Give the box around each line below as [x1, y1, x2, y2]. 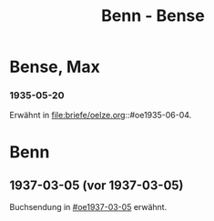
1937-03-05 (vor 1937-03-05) [9, 178, 184, 194]
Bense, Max [9, 56, 100, 77]
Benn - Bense [101, 5, 205, 26]
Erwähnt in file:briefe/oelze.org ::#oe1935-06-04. [9, 110, 192, 121]
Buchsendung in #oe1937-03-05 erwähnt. [9, 202, 168, 213]
